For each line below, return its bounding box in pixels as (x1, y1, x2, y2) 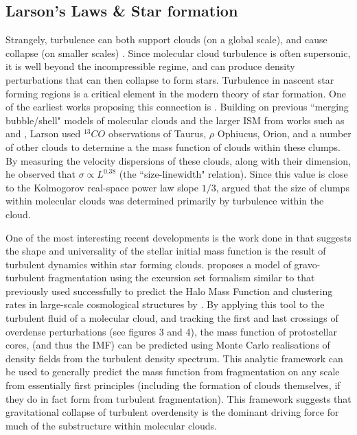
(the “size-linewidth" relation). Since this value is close (119, 167, 348, 181)
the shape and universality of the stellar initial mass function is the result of (5, 244, 326, 258)
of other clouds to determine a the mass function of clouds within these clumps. (5, 139, 341, 154)
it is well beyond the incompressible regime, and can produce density (5, 59, 295, 73)
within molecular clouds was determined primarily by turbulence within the (5, 193, 324, 208)
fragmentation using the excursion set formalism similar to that (47, 270, 315, 285)
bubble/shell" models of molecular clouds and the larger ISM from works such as (5, 113, 345, 127)
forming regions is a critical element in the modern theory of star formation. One (5, 86, 346, 100)
